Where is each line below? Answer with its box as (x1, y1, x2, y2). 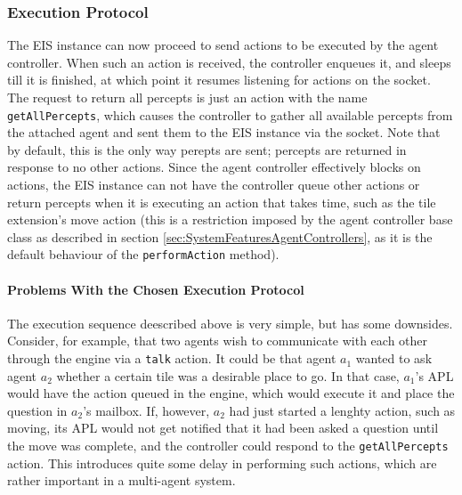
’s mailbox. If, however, (83, 401, 210, 419)
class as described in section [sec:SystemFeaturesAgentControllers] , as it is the (7, 227, 433, 246)
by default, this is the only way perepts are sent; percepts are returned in (7, 140, 407, 158)
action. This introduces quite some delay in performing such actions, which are (7, 453, 437, 472)
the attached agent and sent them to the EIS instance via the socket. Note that (7, 123, 441, 142)
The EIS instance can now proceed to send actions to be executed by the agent (7, 36, 439, 54)
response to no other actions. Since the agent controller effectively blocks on (7, 158, 421, 176)
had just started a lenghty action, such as (229, 401, 456, 419)
